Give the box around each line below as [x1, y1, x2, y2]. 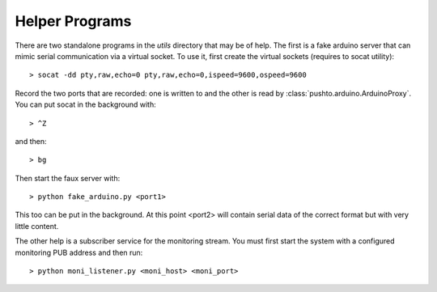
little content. [15, 221, 59, 231]
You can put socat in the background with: [15, 99, 157, 109]
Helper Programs [15, 12, 132, 30]
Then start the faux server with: [15, 173, 121, 183]
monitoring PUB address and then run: [15, 248, 143, 257]
